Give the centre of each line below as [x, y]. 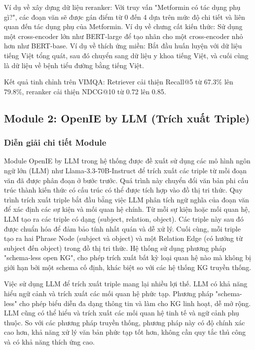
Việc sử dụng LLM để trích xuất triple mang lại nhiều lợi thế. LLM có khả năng [126, 284]
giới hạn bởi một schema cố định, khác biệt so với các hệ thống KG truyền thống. [128, 267]
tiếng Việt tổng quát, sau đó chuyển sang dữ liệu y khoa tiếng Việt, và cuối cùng [126, 55]
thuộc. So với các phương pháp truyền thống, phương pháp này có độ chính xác [125, 322]
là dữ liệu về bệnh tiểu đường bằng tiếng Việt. [74, 65]
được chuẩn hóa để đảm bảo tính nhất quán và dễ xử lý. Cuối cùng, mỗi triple [122, 228]
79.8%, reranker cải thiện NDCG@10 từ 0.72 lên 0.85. [85, 91]
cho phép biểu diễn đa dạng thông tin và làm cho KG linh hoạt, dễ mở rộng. [135, 303]
